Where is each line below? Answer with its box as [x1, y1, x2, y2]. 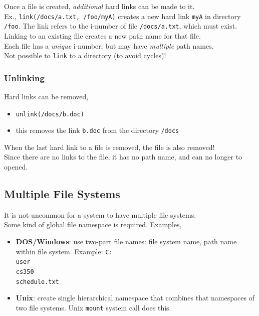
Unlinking [4, 71, 45, 84]
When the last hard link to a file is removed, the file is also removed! [4, 141, 215, 152]
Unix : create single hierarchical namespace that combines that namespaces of [16, 292, 254, 303]
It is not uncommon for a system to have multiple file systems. [4, 209, 196, 220]
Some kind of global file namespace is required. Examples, [4, 219, 182, 230]
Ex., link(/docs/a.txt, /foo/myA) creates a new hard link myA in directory [4, 11, 241, 21]
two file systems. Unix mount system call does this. [16, 302, 171, 312]
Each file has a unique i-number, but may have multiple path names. [4, 40, 214, 51]
